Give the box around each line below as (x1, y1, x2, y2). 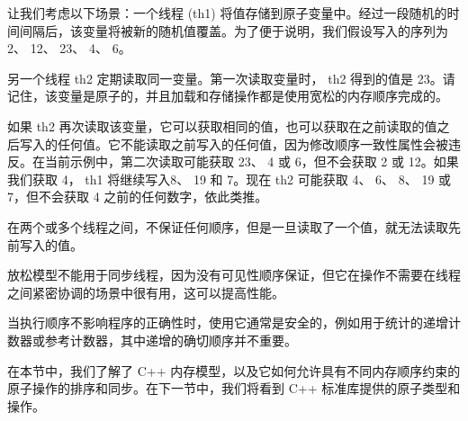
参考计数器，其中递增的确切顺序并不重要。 (44, 330, 297, 349)
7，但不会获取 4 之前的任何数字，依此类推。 (7, 187, 268, 206)
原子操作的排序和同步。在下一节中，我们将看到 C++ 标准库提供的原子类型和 (7, 379, 461, 398)
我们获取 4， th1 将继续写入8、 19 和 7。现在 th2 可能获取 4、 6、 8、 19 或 (7, 169, 452, 188)
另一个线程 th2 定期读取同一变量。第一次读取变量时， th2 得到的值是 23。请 (7, 68, 455, 87)
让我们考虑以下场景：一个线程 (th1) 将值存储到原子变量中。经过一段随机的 (7, 4, 447, 22)
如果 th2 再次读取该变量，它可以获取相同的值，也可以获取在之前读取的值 (7, 116, 437, 135)
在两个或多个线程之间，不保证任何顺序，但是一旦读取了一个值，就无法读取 (7, 217, 448, 236)
